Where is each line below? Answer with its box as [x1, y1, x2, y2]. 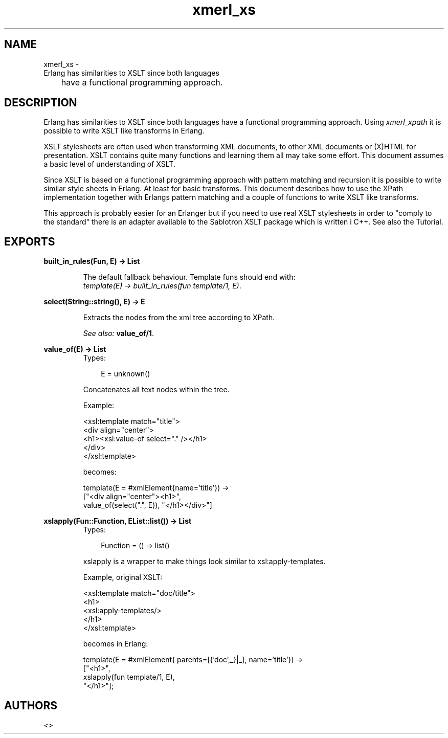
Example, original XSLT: [83, 573, 163, 582]
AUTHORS [4, 699, 58, 712]
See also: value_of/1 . [83, 329, 154, 338]
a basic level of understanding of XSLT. [43, 160, 175, 169]
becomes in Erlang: [83, 639, 148, 648]
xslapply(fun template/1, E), [83, 673, 175, 682]
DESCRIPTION [4, 96, 77, 109]
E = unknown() [101, 369, 150, 378]
